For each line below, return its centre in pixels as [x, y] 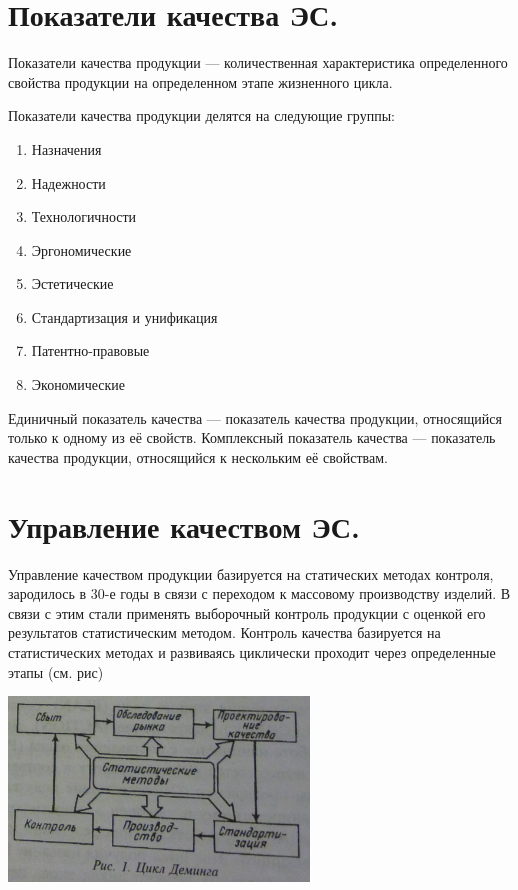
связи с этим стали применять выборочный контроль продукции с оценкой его [247, 612]
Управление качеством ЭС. [184, 525]
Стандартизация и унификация [124, 316]
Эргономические [81, 249]
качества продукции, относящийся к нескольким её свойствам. [198, 456]
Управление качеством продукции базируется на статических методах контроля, [251, 573]
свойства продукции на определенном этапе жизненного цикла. [200, 81]
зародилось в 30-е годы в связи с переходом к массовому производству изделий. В [259, 593]
